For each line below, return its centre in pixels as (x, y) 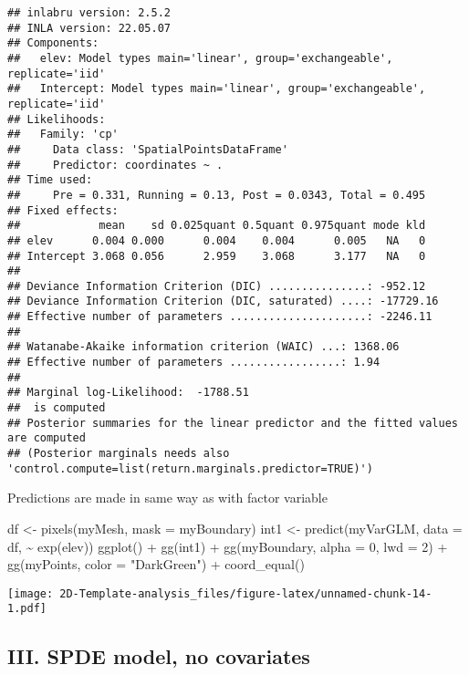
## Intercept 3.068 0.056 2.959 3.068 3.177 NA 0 (217, 256)
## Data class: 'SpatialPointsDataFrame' (148, 149)
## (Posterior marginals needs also (119, 454)
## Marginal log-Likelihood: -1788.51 (128, 393)
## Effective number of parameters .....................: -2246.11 (220, 317)
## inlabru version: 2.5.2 (89, 13)
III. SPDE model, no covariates (159, 656)
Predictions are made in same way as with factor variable (167, 498)
